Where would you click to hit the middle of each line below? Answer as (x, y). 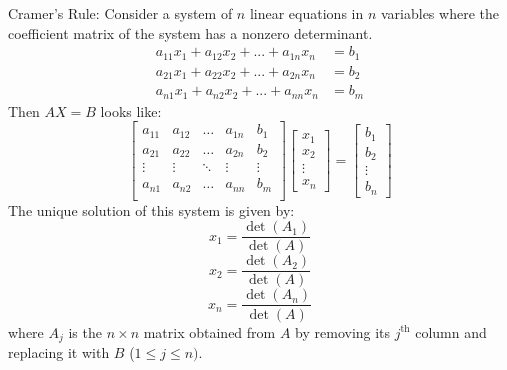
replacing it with (59, 352)
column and (451, 331)
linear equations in (306, 13)
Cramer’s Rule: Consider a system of (120, 13)
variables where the (439, 13)
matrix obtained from (209, 331)
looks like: (131, 110)
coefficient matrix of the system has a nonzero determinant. (190, 32)
